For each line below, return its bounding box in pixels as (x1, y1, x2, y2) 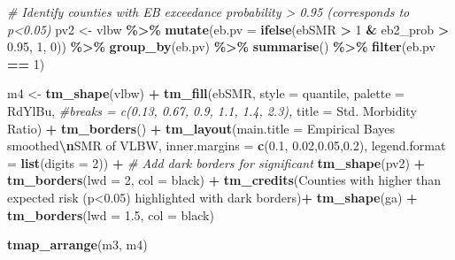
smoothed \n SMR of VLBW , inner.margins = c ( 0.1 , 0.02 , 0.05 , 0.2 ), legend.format (7, 136, 446, 155)
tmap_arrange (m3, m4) (7, 235, 148, 254)
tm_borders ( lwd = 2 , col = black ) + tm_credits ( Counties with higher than (7, 171, 442, 189)
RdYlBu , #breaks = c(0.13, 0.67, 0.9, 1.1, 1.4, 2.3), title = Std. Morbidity (7, 101, 417, 119)
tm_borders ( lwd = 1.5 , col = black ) (7, 205, 214, 224)
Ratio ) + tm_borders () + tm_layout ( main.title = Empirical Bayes (7, 119, 396, 137)
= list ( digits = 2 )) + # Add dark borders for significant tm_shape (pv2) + (7, 153, 426, 172)
